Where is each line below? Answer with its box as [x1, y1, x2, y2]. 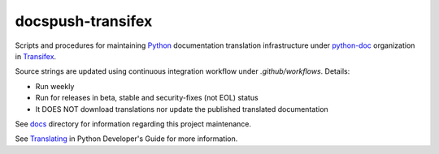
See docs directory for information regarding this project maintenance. [15, 118, 252, 129]
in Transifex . [15, 51, 57, 61]
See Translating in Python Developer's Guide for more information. [15, 134, 238, 143]
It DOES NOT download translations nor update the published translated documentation [35, 104, 328, 113]
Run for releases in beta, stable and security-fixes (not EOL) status [35, 93, 259, 103]
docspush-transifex [15, 12, 153, 30]
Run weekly [35, 81, 75, 91]
